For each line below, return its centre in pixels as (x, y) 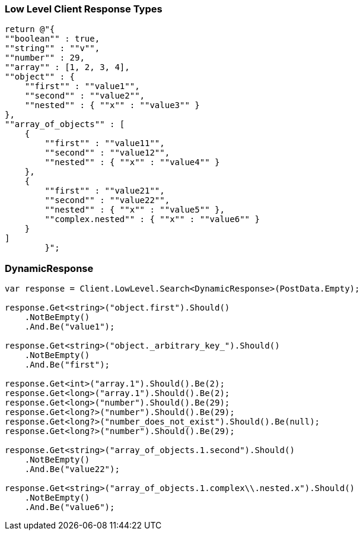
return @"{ (30, 29)
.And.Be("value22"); (72, 469)
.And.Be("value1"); (70, 327)
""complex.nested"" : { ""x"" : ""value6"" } (152, 219)
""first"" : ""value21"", (105, 191)
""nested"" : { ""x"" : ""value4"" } (132, 162)
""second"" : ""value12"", (107, 153)
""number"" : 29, (45, 58)
